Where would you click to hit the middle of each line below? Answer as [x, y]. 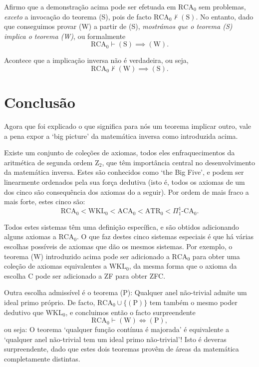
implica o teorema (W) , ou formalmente [65, 36]
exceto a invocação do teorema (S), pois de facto [78, 16]
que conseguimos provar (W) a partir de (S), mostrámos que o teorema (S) [118, 26]
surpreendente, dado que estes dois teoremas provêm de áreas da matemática [122, 349]
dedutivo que [24, 312]
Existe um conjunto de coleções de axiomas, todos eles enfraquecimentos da [120, 153]
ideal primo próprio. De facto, [50, 302]
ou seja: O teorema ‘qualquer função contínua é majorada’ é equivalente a [117, 329]
